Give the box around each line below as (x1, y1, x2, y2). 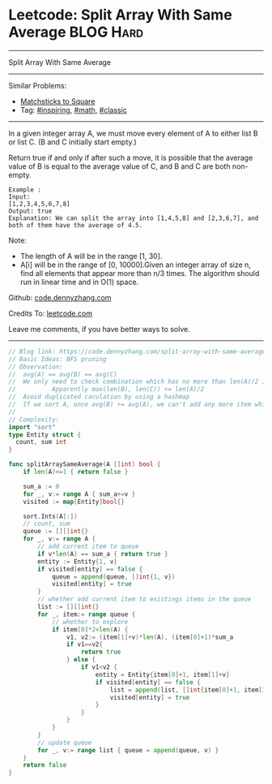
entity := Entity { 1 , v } (37, 558, 117, 566)
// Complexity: (8, 416, 60, 424)
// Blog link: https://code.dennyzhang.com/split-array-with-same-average (8, 347, 266, 355)
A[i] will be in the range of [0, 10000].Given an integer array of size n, (19, 260, 251, 269)
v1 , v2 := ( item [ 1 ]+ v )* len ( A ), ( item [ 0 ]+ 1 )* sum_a (66, 633, 234, 641)
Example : (8, 185, 42, 194)
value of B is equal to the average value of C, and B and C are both (8, 161, 231, 171)
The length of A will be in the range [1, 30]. (19, 251, 163, 261)
